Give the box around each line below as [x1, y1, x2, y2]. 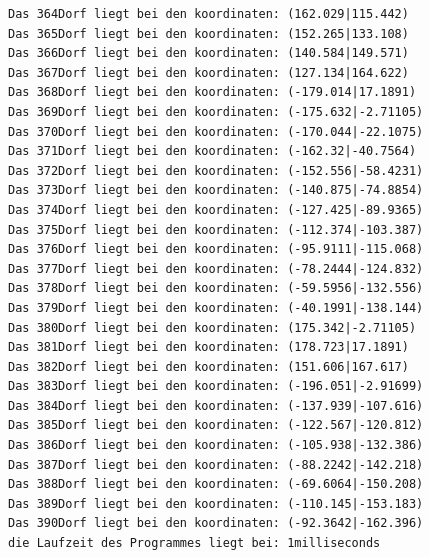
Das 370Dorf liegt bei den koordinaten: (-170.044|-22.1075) [8, 124, 424, 139]
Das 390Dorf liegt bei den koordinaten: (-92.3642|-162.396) [8, 516, 424, 531]
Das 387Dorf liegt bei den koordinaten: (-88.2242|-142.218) [8, 457, 424, 472]
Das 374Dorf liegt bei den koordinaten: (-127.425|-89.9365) [8, 202, 424, 217]
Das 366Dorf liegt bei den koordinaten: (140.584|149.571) [8, 46, 409, 61]
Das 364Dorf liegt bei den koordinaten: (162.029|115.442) [8, 7, 409, 21]
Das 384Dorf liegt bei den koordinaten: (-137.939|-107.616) [8, 398, 424, 413]
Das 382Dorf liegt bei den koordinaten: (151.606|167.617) [8, 359, 409, 374]
